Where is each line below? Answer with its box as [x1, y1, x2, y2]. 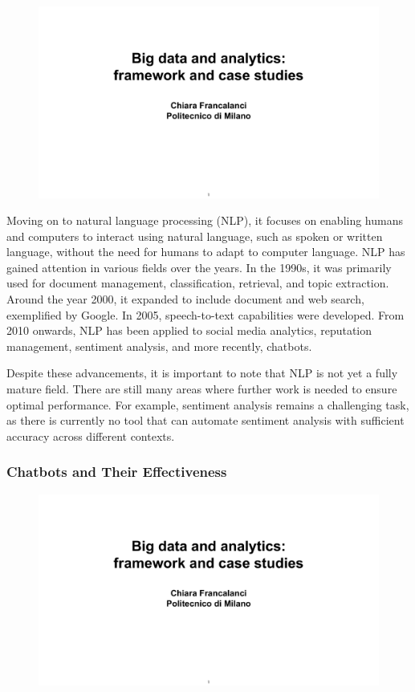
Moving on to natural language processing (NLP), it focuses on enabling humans [6, 212, 404, 229]
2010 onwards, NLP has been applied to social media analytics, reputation [6, 322, 372, 339]
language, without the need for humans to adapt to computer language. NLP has [6, 243, 405, 260]
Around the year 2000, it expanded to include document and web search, [6, 291, 364, 307]
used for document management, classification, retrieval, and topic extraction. [6, 275, 389, 291]
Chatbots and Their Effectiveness [6, 462, 227, 482]
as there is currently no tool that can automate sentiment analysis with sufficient [6, 412, 405, 429]
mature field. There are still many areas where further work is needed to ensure [6, 381, 397, 397]
